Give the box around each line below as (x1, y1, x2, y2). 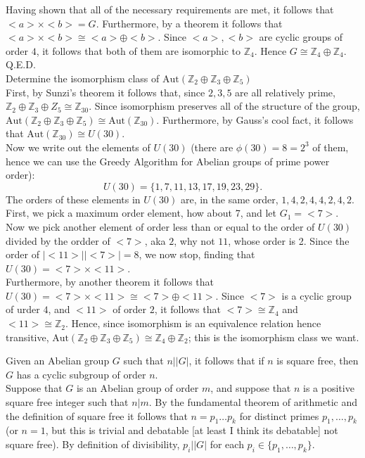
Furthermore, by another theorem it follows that (6, 274, 214, 289)
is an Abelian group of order (76, 381, 199, 395)
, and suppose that (210, 381, 291, 395)
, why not (174, 233, 215, 248)
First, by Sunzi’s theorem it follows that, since (6, 84, 205, 99)
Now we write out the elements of (6, 139, 151, 154)
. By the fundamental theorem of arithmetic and (148, 395, 357, 409)
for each (210, 437, 244, 452)
